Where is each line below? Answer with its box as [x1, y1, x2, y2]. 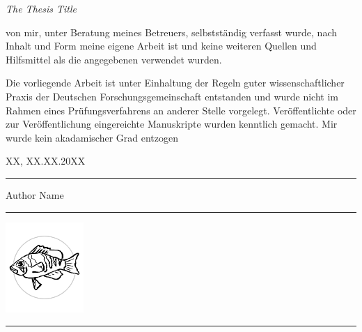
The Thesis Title [6, 1, 77, 15]
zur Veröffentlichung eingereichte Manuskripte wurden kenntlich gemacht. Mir [6, 116, 338, 131]
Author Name [6, 187, 64, 202]
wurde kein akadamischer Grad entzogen [6, 130, 179, 144]
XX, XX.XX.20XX [6, 153, 86, 168]
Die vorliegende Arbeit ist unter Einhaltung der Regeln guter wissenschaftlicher [6, 75, 345, 90]
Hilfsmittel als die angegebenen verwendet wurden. [6, 52, 222, 66]
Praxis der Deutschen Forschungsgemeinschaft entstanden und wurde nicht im [6, 89, 338, 103]
